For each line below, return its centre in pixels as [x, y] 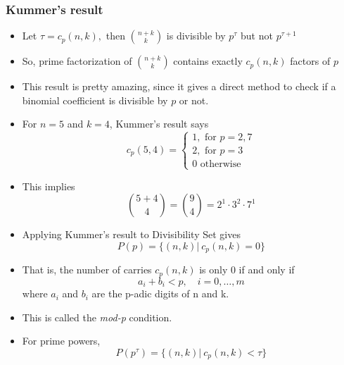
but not [257, 36]
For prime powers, [61, 341]
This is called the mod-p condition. [97, 317]
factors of [310, 61]
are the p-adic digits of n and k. [160, 293]
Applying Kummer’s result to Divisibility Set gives [131, 234]
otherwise [221, 165]
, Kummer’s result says [159, 124]
